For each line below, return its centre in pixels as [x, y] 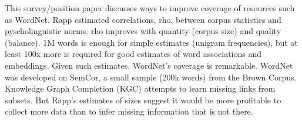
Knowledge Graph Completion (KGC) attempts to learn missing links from [140, 88]
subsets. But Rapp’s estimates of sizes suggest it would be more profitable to [143, 100]
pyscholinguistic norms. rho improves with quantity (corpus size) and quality [143, 31]
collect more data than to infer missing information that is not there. [129, 111]
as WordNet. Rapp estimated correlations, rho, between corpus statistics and [143, 19]
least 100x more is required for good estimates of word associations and [133, 54]
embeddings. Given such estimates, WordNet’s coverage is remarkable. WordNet [149, 65]
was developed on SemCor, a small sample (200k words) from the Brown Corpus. [151, 77]
